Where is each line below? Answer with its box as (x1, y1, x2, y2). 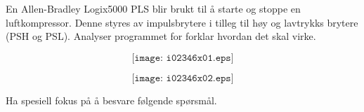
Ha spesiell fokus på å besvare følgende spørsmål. (6, 92, 217, 107)
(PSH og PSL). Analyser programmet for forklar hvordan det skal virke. (6, 29, 316, 43)
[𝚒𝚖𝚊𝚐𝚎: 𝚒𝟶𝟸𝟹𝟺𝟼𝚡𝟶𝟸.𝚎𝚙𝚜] (131, 73, 234, 83)
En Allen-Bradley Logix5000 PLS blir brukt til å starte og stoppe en (6, 1, 301, 15)
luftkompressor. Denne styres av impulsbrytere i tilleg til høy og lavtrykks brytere (6, 15, 358, 29)
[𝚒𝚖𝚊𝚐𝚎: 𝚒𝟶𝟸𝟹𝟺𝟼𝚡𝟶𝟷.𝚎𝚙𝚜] (131, 52, 234, 63)
